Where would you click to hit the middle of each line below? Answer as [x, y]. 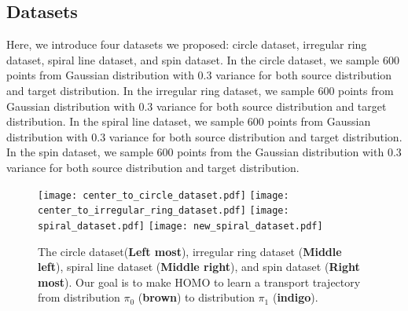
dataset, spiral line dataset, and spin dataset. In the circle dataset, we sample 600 [203, 59]
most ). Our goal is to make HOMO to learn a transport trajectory [199, 282]
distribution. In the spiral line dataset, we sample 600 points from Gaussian [189, 121]
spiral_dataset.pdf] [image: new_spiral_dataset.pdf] [180, 226]
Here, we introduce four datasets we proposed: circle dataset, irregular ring [187, 44]
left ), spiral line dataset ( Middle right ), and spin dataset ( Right [199, 267]
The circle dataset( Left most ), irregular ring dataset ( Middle [190, 251]
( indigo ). [295, 297]
